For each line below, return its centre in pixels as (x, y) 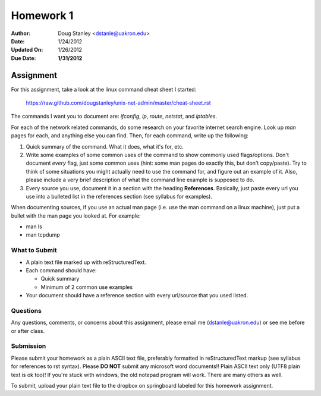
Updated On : (27, 50)
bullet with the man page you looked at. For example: (76, 216)
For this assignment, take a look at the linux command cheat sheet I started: (104, 89)
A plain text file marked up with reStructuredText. (86, 262)
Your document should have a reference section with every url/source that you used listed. (137, 296)
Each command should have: (62, 271)
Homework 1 (42, 15)
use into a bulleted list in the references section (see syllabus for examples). (119, 196)
